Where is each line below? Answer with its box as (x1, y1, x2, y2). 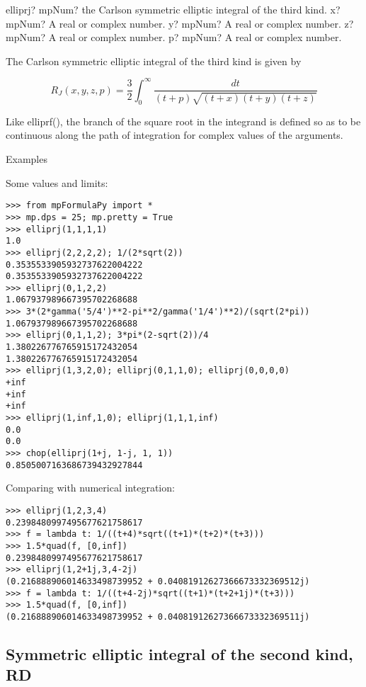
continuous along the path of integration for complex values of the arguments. (6, 127, 343, 142)
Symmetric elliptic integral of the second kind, (6, 642, 353, 664)
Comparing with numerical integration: (6, 480, 175, 495)
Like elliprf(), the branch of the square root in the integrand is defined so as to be (6, 113, 361, 128)
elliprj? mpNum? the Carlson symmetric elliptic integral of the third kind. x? (6, 2, 341, 16)
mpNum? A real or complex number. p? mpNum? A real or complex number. (6, 30, 342, 45)
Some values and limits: (6, 175, 108, 190)
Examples (6, 152, 47, 166)
